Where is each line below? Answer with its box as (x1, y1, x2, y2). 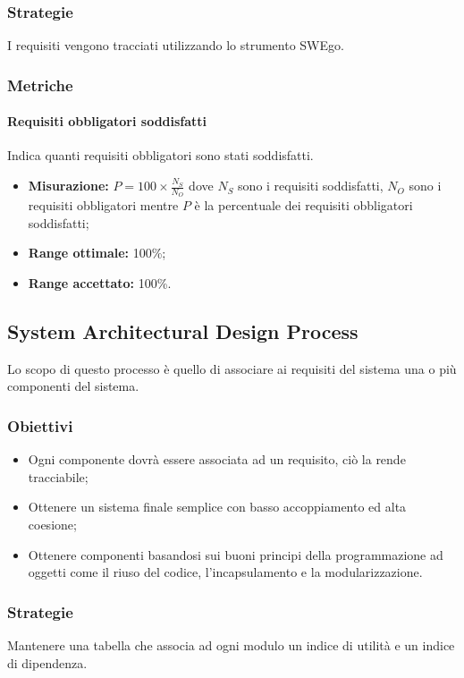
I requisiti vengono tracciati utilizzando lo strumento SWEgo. (7, 36, 344, 55)
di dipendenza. (7, 653, 88, 672)
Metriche (7, 73, 73, 96)
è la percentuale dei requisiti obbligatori (194, 196, 413, 215)
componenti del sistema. (7, 377, 139, 395)
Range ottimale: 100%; (28, 243, 166, 262)
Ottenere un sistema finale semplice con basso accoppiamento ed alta (28, 497, 407, 516)
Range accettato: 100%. (28, 274, 172, 292)
